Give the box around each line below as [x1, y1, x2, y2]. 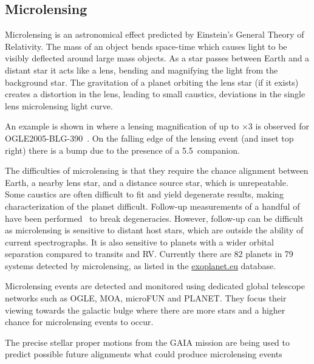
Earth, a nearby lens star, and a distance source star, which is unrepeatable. [5, 176, 288, 188]
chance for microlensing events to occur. [5, 315, 154, 328]
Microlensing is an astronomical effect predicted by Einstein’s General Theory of [5, 28, 304, 41]
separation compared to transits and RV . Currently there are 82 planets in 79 [5, 247, 293, 260]
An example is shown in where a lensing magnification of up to [5, 120, 239, 132]
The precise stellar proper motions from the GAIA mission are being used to [5, 335, 290, 348]
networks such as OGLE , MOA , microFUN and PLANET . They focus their [5, 292, 287, 304]
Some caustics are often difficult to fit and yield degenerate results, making [5, 188, 284, 201]
